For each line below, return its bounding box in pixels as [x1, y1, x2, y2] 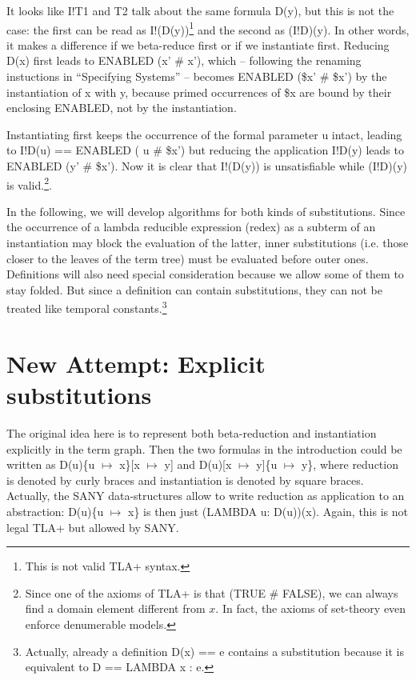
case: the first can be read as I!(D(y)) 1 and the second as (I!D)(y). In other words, [6, 18, 410, 38]
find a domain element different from [25, 600, 206, 617]
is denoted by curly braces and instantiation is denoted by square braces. [6, 471, 364, 488]
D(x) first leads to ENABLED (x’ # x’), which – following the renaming [6, 52, 362, 69]
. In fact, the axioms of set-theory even [215, 600, 406, 617]
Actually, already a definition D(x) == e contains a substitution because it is [25, 642, 404, 659]
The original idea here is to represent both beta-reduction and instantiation [6, 424, 377, 441]
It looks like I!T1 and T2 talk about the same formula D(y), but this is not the [6, 2, 394, 18]
